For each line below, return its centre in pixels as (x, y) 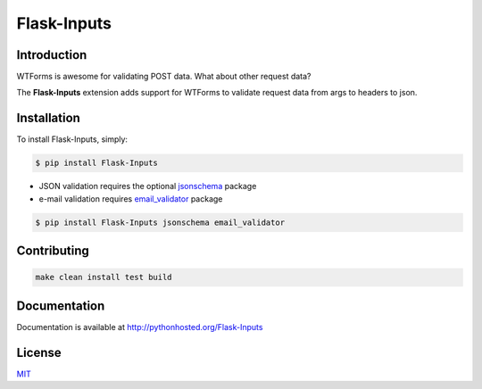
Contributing (53, 251)
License (39, 352)
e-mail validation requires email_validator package (131, 199)
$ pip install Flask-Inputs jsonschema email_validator (160, 222)
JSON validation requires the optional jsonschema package (148, 186)
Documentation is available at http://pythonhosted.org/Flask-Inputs (140, 327)
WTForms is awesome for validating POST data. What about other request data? (164, 77)
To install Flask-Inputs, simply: (72, 139)
